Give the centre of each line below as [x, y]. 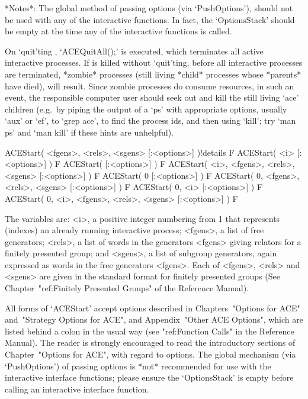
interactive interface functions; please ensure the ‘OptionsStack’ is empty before [149, 377]
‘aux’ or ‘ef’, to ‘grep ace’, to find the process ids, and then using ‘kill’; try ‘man [150, 120]
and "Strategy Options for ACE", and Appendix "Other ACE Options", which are [154, 319]
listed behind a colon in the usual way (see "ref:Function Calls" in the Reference [150, 331]
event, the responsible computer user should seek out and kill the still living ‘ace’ [152, 97]
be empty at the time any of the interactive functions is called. [118, 31]
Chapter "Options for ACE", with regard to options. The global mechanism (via [150, 354]
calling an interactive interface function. [77, 389]
